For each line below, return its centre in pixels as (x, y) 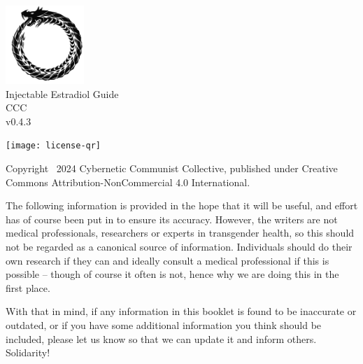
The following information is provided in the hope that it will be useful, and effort (182, 205)
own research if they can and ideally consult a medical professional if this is (168, 260)
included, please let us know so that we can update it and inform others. (161, 338)
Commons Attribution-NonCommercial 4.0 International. (128, 182)
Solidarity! (28, 352)
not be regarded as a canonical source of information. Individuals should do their (179, 246)
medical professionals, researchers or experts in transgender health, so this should (180, 233)
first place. (28, 287)
